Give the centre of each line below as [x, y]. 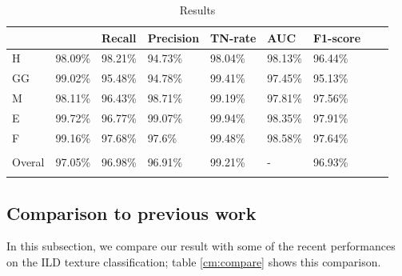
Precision [173, 37]
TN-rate [233, 37]
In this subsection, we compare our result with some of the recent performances [201, 246]
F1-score [337, 37]
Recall [119, 37]
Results [197, 10]
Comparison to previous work [131, 212]
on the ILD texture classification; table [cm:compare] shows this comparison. [194, 262]
